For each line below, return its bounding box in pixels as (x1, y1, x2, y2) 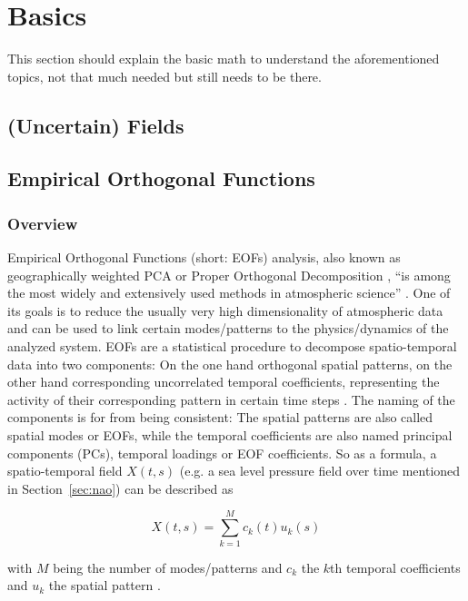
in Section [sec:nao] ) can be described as (7, 478, 234, 498)
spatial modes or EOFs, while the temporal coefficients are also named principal (7, 426, 453, 445)
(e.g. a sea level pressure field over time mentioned (179, 461, 461, 480)
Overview (7, 212, 78, 234)
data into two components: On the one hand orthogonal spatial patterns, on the (7, 354, 453, 373)
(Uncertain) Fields (7, 111, 184, 139)
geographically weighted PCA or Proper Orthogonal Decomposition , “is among (7, 265, 451, 284)
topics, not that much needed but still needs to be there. (7, 66, 322, 85)
